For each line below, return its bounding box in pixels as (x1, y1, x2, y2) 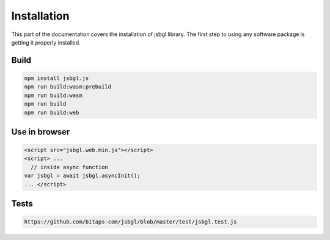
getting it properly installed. (11, 38, 81, 46)
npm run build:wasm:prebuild (24, 83, 112, 90)
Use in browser (11, 126, 70, 137)
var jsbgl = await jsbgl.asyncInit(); (24, 172, 141, 180)
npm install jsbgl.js (24, 75, 89, 82)
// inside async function (31, 164, 108, 170)
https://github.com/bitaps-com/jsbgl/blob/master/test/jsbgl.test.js (24, 219, 237, 225)
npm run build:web (24, 109, 79, 116)
